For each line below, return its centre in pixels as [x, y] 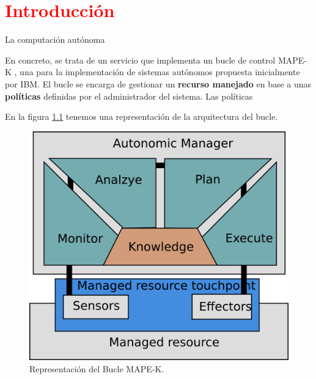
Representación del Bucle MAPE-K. [97, 368]
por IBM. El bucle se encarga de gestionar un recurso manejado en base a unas [158, 83]
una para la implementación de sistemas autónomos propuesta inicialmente [160, 72]
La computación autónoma [55, 39]
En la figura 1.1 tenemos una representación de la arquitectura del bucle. [141, 116]
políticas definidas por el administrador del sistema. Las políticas [129, 96]
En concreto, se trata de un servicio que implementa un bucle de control [140, 60]
